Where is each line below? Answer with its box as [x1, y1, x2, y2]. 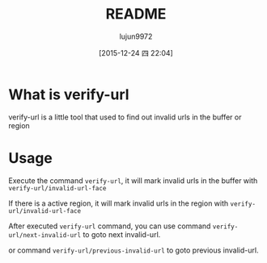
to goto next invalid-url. [83, 229, 161, 239]
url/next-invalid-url [8, 231, 82, 239]
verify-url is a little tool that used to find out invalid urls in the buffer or [8, 112, 242, 122]
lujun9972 [119, 31, 153, 41]
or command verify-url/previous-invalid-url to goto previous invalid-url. [8, 245, 259, 255]
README [105, 5, 167, 23]
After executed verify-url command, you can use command [8, 221, 211, 231]
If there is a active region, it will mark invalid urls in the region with [8, 198, 229, 208]
